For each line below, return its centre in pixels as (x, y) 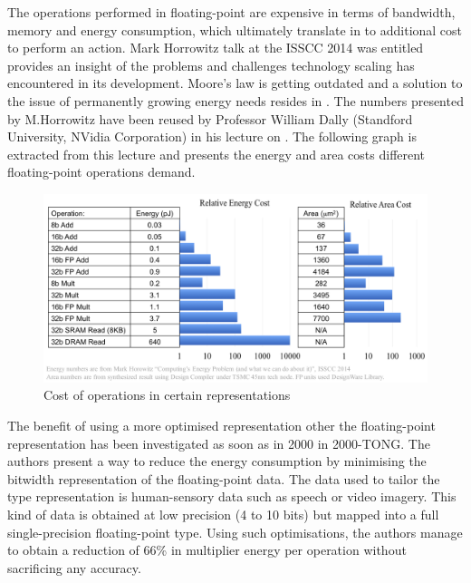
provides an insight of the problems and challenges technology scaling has (211, 65)
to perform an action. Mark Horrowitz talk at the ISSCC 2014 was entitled (216, 48)
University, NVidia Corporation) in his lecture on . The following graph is (212, 136)
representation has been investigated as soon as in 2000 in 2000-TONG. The (219, 443)
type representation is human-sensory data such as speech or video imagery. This (232, 496)
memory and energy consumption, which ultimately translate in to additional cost (235, 29)
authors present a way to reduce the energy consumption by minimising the (217, 461)
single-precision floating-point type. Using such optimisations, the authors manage (235, 532)
